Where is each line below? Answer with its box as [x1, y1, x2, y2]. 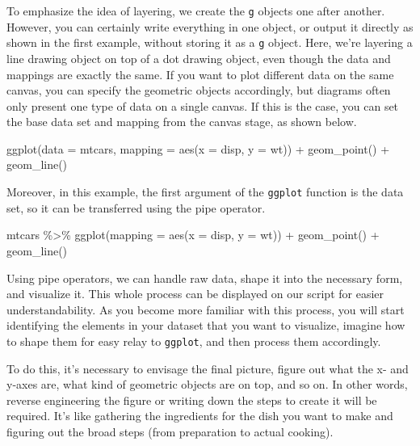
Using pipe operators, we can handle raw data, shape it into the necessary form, [6, 269, 403, 286]
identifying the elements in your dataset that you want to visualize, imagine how [6, 317, 405, 334]
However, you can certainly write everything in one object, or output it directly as [6, 18, 414, 35]
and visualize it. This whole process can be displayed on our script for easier [6, 285, 384, 302]
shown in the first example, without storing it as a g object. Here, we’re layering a [6, 34, 413, 51]
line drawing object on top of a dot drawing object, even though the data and [6, 49, 391, 66]
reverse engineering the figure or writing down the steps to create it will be [6, 391, 377, 408]
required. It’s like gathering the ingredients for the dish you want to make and [6, 407, 393, 424]
